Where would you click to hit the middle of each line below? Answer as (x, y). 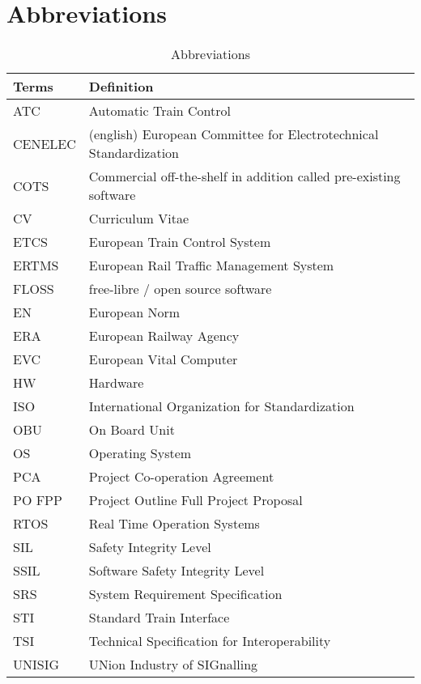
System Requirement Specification (185, 594)
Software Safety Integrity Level (176, 571)
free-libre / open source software (180, 289)
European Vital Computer (163, 359)
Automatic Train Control (160, 111)
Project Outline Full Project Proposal (196, 500)
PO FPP (38, 500)
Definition (121, 87)
